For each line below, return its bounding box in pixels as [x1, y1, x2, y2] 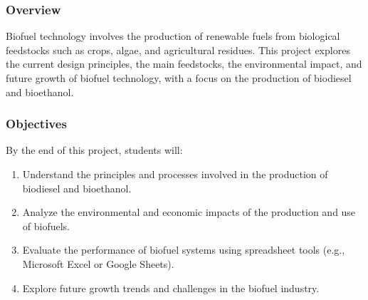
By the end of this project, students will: [6, 143, 183, 157]
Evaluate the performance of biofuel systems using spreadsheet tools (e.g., [22, 242, 345, 257]
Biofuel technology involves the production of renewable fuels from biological [6, 29, 340, 43]
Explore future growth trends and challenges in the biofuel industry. [22, 280, 320, 295]
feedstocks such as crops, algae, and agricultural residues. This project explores [6, 42, 350, 57]
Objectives [6, 115, 67, 133]
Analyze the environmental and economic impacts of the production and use [22, 205, 356, 219]
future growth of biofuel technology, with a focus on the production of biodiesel [6, 71, 352, 85]
